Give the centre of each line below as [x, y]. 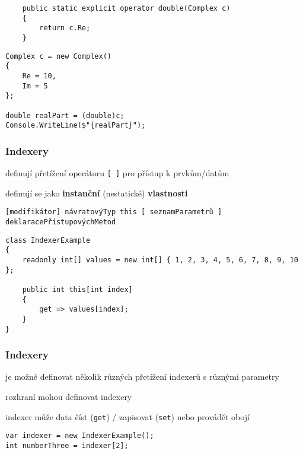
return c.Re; [65, 28]
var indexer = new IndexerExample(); [80, 436]
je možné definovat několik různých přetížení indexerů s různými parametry [142, 377]
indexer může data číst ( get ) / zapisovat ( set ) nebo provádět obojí [127, 416]
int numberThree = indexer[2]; [67, 445]
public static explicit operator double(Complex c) [126, 8]
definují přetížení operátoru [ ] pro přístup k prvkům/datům [117, 173]
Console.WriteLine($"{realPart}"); [76, 126]
